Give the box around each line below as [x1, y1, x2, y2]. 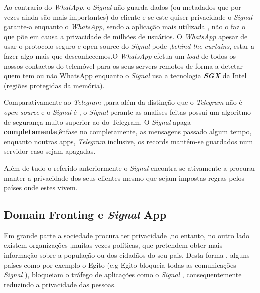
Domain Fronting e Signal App [4, 207, 167, 222]
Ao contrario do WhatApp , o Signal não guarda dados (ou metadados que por [4, 2, 241, 12]
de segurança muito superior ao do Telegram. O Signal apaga [4, 116, 191, 127]
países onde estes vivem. [4, 182, 78, 193]
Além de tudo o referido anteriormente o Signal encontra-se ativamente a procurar [4, 162, 256, 173]
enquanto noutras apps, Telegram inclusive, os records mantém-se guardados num [4, 136, 253, 146]
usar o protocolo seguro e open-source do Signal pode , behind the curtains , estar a [4, 41, 255, 51]
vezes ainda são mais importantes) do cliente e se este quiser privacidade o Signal [4, 11, 253, 22]
